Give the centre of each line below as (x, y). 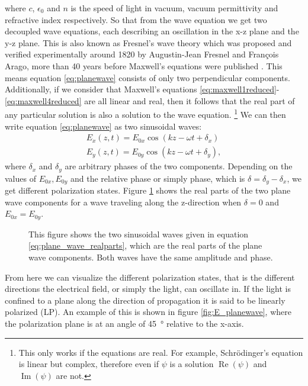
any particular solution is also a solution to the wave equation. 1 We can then (145, 113)
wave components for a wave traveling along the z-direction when (123, 202)
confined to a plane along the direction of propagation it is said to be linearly (145, 300)
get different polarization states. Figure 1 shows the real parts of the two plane (148, 190)
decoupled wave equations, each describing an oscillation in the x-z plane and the (152, 31)
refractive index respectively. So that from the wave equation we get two (136, 19)
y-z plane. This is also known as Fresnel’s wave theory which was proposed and (148, 42)
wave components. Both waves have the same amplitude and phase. (151, 257)
